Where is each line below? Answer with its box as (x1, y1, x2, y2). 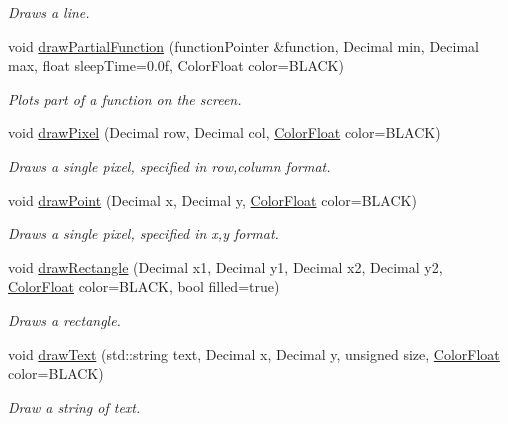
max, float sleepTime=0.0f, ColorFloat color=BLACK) (8, 55, 344, 76)
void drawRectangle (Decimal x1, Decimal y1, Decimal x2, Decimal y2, (8, 256, 443, 277)
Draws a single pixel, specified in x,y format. (8, 223, 279, 244)
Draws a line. (8, 2, 90, 22)
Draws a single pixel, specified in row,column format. (8, 155, 331, 176)
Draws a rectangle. (8, 309, 121, 330)
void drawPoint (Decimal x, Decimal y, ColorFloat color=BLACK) (8, 189, 417, 210)
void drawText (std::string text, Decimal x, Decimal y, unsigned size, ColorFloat (8, 343, 500, 364)
